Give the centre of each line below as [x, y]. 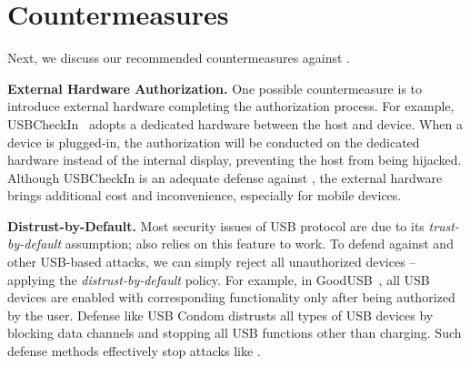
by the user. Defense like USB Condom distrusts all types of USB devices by [220, 315]
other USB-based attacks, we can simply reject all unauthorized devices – [212, 262]
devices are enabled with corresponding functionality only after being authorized [231, 297]
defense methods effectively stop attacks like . [134, 351]
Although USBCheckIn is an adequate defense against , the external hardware [225, 177]
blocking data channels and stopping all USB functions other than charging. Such [235, 333]
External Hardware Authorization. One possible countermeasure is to [215, 88]
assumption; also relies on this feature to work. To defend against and [259, 244]
